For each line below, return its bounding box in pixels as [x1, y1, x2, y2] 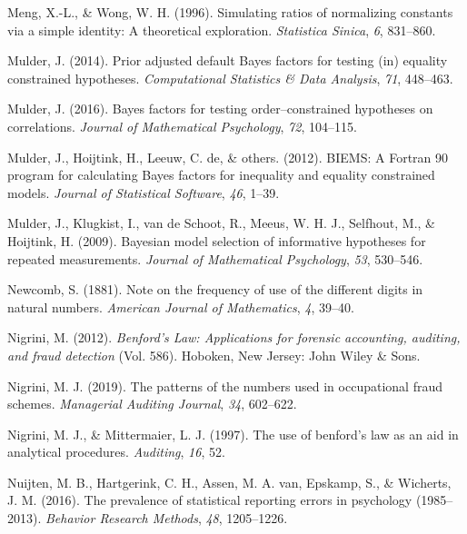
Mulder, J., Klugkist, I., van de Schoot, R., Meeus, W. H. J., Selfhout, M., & [7, 213, 436, 232]
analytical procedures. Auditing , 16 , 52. [7, 442, 225, 461]
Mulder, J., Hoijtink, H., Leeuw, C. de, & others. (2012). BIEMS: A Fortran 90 [7, 147, 449, 166]
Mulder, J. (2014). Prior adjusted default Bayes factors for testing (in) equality [7, 51, 448, 70]
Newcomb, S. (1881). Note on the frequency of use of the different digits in [7, 280, 423, 299]
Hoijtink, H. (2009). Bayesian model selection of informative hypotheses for [7, 231, 426, 250]
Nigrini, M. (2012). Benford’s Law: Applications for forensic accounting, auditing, [7, 328, 461, 347]
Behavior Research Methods [45, 509, 198, 528]
